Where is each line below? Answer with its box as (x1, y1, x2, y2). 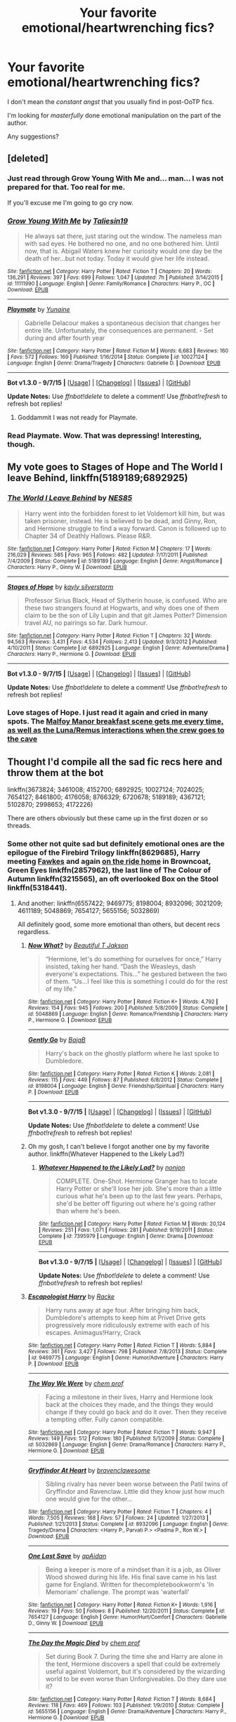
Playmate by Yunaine (7, 305, 70, 313)
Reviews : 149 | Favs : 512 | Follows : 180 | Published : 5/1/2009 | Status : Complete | (27, 1435, 225, 1442)
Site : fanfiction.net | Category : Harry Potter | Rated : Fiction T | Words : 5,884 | (27, 1341, 216, 1349)
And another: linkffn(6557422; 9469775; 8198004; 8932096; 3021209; (17, 899, 223, 907)
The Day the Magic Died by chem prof (27, 1638, 140, 1647)
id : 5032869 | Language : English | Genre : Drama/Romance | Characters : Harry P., (27, 1441, 226, 1448)
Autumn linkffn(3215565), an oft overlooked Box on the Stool (7, 874, 219, 884)
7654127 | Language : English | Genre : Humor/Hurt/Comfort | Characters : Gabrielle (27, 1613, 227, 1620)
